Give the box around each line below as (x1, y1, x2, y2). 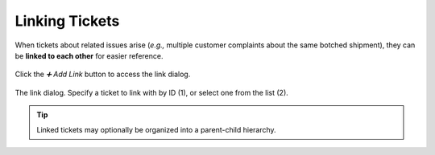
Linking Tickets (14, 12, 120, 30)
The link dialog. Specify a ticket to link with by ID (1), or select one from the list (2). (14, 88, 289, 97)
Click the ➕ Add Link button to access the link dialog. (14, 69, 191, 80)
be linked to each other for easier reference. (14, 51, 164, 60)
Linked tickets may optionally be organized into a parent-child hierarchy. (36, 124, 277, 134)
